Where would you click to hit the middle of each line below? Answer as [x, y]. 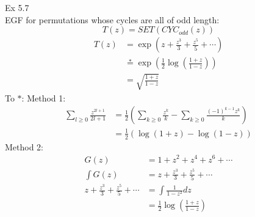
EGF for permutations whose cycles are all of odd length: [112, 19]
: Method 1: [44, 97]
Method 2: [24, 146]
